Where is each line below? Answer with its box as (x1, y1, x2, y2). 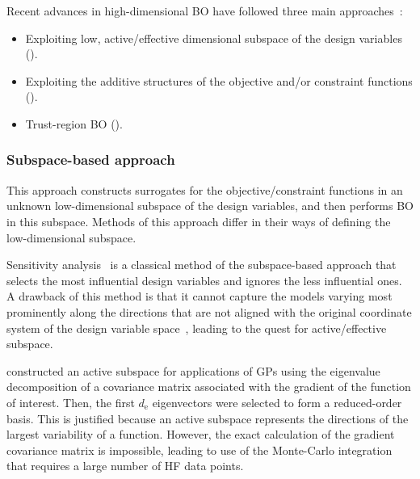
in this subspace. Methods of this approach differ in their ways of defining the (6, 212, 391, 229)
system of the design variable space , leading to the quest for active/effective (6, 319, 387, 336)
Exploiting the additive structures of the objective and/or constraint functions (25, 72, 413, 89)
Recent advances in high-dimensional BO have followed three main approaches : (6, 2, 403, 19)
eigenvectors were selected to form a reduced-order (152, 393, 402, 410)
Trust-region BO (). (25, 115, 123, 132)
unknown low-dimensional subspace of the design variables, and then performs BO (6, 197, 414, 214)
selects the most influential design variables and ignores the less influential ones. (6, 271, 402, 288)
